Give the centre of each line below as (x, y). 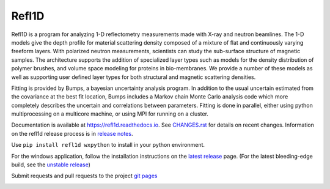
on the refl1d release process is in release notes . (72, 133)
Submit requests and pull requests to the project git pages (84, 176)
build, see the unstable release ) (51, 165)
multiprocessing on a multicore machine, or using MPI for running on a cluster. (110, 114)
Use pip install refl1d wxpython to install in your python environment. (108, 145)
